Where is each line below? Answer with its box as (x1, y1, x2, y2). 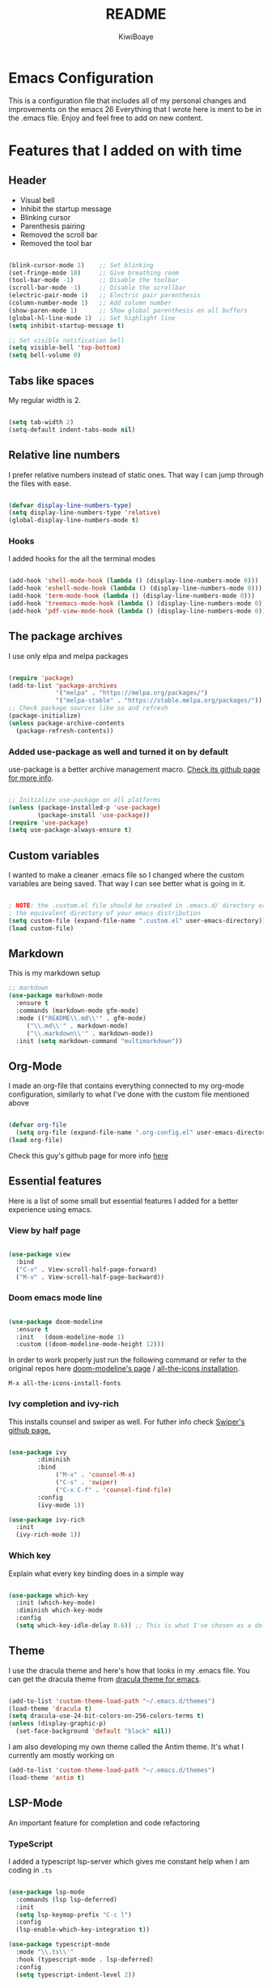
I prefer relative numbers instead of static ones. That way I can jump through (8, 470, 264, 479)
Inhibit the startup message (19, 204, 112, 214)
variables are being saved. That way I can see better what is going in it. (8, 879, 245, 889)
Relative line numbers (8, 448, 121, 462)
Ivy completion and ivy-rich (8, 1398, 119, 1409)
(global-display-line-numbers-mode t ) (8, 517, 139, 525)
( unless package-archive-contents (8, 719, 125, 727)
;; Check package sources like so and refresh (8, 704, 168, 712)
